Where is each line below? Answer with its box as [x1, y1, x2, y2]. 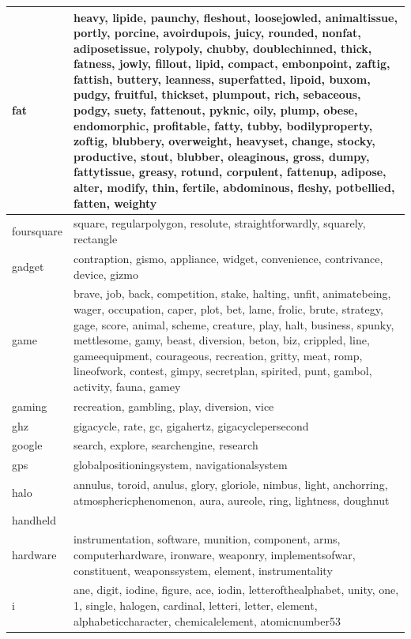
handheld [12, 511, 57, 528]
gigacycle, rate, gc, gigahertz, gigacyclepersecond [73, 417, 309, 434]
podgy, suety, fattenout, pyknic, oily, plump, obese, [73, 102, 358, 118]
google [12, 437, 43, 453]
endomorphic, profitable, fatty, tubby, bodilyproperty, [73, 117, 373, 133]
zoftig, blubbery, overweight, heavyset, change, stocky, [73, 133, 375, 149]
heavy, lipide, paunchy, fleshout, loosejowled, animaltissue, [73, 9, 398, 25]
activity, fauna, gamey [73, 378, 181, 394]
